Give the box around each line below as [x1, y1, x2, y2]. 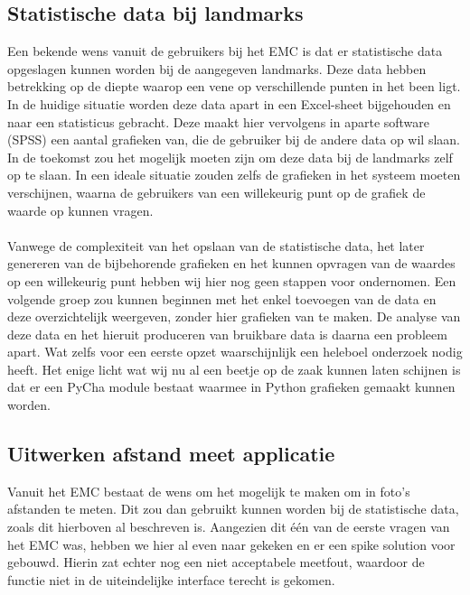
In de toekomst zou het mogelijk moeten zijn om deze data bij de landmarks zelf [7, 147, 453, 166]
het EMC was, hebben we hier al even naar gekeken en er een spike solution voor [7, 535, 456, 553]
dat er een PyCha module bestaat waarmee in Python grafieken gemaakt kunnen [7, 377, 456, 396]
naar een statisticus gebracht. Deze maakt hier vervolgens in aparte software [7, 112, 430, 131]
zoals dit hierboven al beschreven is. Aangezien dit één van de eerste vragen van [7, 517, 450, 536]
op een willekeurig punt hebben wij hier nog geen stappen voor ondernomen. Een [7, 271, 456, 290]
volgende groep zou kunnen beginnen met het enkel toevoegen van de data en [7, 289, 437, 308]
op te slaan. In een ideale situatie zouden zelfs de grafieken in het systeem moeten [7, 165, 461, 184]
